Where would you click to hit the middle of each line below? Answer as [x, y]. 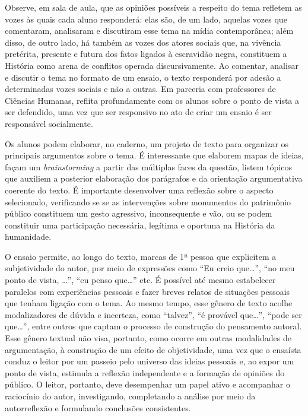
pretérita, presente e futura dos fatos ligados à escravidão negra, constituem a [146, 54]
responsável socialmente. [49, 123]
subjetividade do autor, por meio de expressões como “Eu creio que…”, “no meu [150, 268]
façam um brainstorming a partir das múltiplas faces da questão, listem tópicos [148, 166]
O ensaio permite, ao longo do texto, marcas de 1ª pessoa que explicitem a [141, 256]
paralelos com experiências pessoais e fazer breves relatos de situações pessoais [147, 291]
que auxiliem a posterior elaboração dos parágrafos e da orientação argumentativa [154, 178]
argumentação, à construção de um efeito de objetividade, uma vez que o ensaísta [153, 349]
